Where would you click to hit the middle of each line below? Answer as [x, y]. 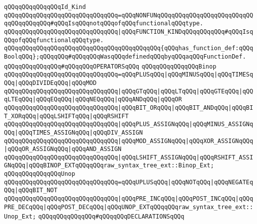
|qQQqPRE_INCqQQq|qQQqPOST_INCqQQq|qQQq [186, 199]
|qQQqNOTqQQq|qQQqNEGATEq [211, 182]
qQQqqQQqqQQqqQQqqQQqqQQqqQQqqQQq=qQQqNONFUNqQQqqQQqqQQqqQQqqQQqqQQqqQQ [129, 15]
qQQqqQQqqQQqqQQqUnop [40, 174]
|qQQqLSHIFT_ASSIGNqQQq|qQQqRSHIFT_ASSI [186, 157]
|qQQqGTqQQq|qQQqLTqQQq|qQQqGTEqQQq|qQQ [186, 91]
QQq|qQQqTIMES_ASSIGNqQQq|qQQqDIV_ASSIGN [74, 132]
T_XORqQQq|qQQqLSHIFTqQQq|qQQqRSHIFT [66, 116]
